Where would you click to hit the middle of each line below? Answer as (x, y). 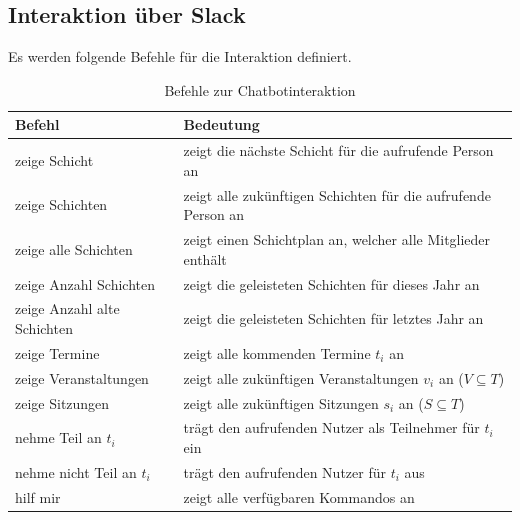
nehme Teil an (58, 437)
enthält (205, 258)
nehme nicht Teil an (76, 471)
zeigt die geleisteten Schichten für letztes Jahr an (333, 318)
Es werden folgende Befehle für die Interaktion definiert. (180, 56)
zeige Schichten (61, 204)
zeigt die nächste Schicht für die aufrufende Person (338, 150)
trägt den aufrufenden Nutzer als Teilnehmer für (331, 427)
